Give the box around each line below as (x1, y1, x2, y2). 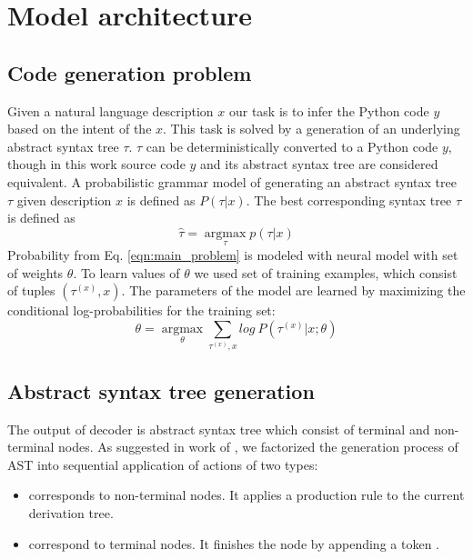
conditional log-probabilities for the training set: (7, 301, 276, 320)
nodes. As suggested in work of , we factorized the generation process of (58, 437, 458, 456)
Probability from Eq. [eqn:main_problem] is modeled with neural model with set (7, 245, 458, 264)
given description (16, 190, 112, 209)
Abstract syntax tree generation (7, 376, 315, 404)
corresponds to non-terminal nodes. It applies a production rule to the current (28, 485, 465, 504)
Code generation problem (7, 58, 252, 86)
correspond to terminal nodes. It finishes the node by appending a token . (28, 534, 439, 553)
